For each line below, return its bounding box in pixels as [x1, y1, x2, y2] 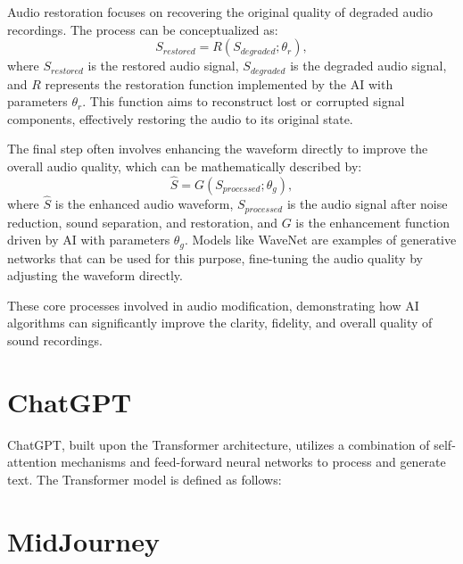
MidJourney [7, 522, 160, 559]
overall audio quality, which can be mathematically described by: [7, 157, 362, 176]
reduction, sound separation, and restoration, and [7, 212, 278, 231]
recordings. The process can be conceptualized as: [7, 20, 278, 38]
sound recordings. [7, 330, 103, 349]
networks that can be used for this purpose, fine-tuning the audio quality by [7, 248, 423, 267]
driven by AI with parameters [7, 230, 170, 249]
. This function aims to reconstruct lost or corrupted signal [82, 92, 405, 111]
